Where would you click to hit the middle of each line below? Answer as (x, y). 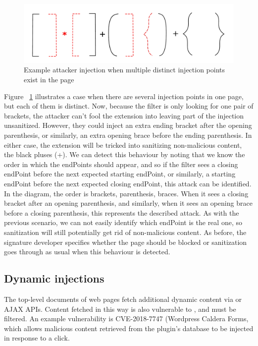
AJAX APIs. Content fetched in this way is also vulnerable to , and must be (120, 309)
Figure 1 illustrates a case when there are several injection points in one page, (124, 96)
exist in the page (49, 80)
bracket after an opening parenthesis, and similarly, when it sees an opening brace (128, 203)
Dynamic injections (54, 278)
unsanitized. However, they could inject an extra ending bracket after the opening (128, 125)
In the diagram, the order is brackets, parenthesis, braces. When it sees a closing (126, 193)
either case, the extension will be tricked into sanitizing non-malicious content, (123, 144)
